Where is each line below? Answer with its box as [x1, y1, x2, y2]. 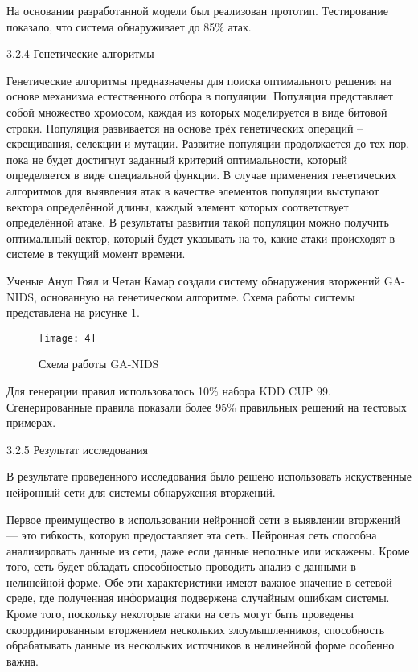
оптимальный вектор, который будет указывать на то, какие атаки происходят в [6, 229, 395, 246]
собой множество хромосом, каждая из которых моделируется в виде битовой [6, 103, 387, 120]
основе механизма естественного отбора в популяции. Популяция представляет [6, 88, 393, 104]
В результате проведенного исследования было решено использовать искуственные [6, 468, 412, 485]
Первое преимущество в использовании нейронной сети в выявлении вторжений [6, 510, 400, 527]
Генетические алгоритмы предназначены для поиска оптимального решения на [6, 72, 391, 88]
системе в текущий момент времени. [6, 245, 186, 262]
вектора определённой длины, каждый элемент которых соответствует [6, 198, 349, 215]
